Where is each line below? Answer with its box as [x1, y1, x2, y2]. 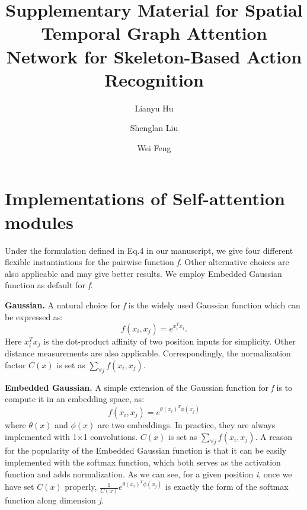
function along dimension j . [5, 494, 104, 506]
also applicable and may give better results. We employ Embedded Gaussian [5, 267, 282, 279]
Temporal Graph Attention [41, 21, 267, 45]
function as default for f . [5, 279, 93, 291]
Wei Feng [137, 141, 171, 154]
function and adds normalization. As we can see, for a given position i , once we [5, 467, 292, 480]
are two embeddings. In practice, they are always [97, 418, 276, 431]
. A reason [255, 430, 293, 442]
